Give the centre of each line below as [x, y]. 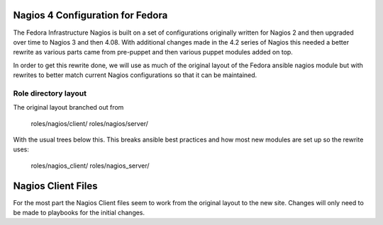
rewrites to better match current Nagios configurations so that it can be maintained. [135, 75]
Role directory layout [50, 93]
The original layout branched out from [68, 108]
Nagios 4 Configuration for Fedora [90, 15]
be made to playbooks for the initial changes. [79, 213]
